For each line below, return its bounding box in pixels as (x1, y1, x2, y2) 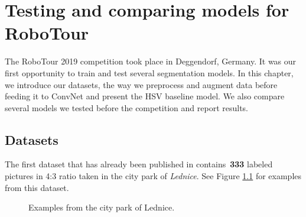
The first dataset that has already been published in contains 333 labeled (5, 158, 273, 170)
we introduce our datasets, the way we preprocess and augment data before (5, 78, 278, 90)
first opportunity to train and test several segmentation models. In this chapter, (5, 66, 294, 79)
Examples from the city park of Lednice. (28, 201, 175, 213)
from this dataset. (5, 181, 69, 193)
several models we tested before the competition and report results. (5, 101, 248, 114)
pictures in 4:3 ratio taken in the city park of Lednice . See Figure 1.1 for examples (5, 170, 302, 182)
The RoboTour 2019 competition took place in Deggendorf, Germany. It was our (5, 55, 297, 67)
